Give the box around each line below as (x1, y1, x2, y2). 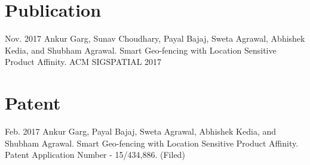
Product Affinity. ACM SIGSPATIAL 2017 (5, 55, 162, 68)
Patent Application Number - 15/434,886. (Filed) (5, 148, 185, 161)
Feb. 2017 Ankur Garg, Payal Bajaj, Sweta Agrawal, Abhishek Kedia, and (5, 125, 276, 138)
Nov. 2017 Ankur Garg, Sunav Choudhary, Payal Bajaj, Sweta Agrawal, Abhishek (5, 32, 305, 45)
